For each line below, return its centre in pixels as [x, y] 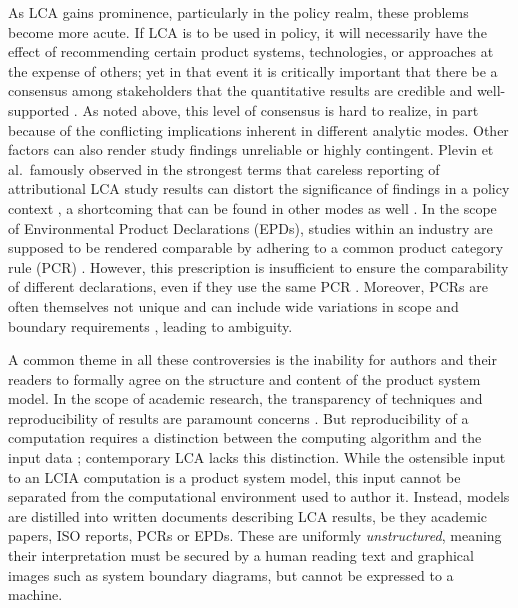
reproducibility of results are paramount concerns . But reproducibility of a [238, 417]
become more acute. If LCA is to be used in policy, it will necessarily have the [247, 31]
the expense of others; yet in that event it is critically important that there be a [253, 70]
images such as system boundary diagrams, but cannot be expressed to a [231, 574]
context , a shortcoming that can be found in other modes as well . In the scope [252, 207]
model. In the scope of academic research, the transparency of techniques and [245, 398]
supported [39, 109]
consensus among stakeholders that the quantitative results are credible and [240, 90]
